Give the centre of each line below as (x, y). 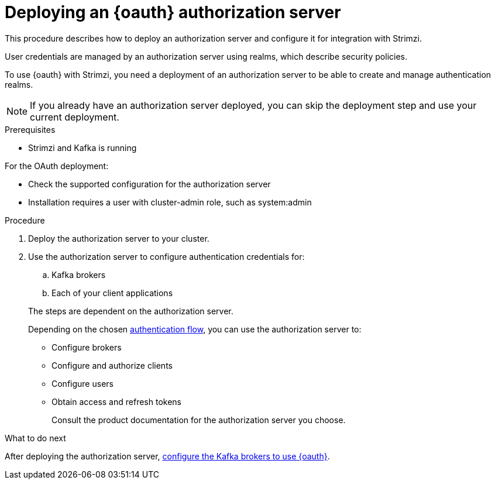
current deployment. (75, 117)
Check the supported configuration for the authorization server (149, 184)
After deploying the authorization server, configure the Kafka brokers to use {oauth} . (167, 456)
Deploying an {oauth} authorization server (173, 12)
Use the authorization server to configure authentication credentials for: (166, 256)
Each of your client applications (112, 293)
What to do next (35, 438)
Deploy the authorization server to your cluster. (119, 238)
